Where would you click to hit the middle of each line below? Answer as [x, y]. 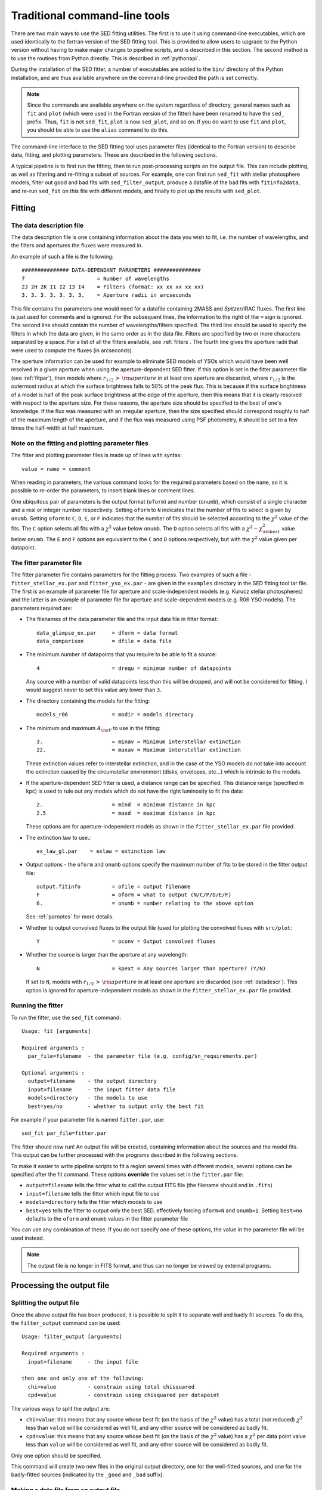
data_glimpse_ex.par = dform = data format [107, 633]
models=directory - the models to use [88, 1098]
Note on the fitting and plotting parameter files [80, 443]
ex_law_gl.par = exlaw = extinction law [101, 851]
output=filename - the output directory [92, 1081]
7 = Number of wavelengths [96, 278]
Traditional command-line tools [90, 15]
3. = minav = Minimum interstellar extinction [139, 742]
